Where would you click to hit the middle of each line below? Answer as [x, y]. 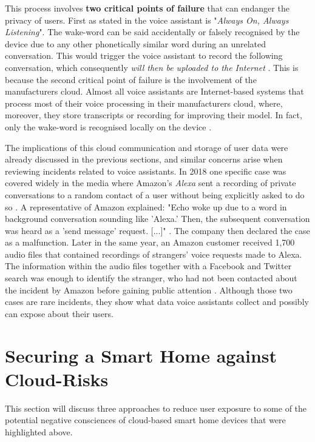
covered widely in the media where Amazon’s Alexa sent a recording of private [151, 183]
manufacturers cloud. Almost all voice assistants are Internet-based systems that [154, 91]
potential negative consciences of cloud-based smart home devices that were [145, 420]
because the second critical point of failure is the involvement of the [131, 79]
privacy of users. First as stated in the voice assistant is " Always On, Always [147, 20]
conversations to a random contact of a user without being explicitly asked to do [155, 194]
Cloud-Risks [57, 379]
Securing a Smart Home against [141, 355]
